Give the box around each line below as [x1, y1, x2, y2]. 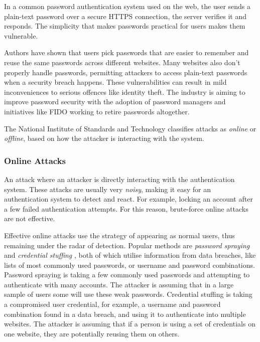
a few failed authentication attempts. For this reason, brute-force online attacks [4, 203, 248, 214]
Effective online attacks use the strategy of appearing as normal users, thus [4, 230, 235, 240]
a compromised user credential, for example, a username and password [4, 299, 221, 309]
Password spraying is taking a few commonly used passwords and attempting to [4, 269, 250, 280]
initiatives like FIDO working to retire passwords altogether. [4, 106, 190, 116]
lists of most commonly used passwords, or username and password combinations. [4, 259, 255, 270]
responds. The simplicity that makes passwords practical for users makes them [4, 21, 245, 31]
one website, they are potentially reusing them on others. [4, 328, 180, 338]
